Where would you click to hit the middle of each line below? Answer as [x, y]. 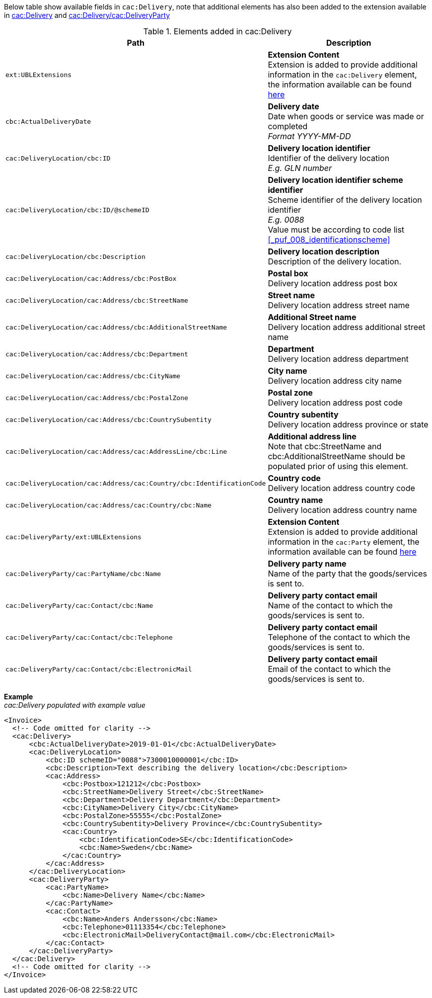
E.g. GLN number [300, 168]
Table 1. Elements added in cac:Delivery [217, 31]
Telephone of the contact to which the [339, 637]
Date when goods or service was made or [346, 116]
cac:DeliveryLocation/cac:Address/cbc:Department [97, 354]
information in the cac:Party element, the [344, 542]
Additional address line [312, 436]
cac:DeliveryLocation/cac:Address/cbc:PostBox [91, 278]
